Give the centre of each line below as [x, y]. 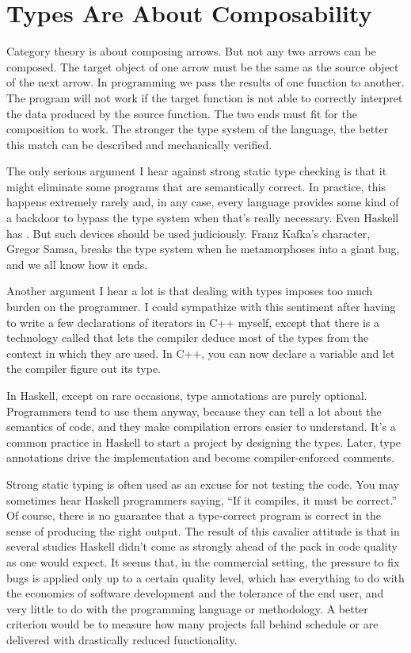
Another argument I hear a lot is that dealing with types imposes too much [190, 291]
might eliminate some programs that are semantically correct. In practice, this [196, 186]
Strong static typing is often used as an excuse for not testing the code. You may [203, 484]
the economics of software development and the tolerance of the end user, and [195, 593]
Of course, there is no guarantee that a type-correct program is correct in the [194, 515]
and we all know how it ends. [77, 264]
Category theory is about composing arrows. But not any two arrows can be [191, 51]
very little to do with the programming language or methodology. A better [187, 608]
